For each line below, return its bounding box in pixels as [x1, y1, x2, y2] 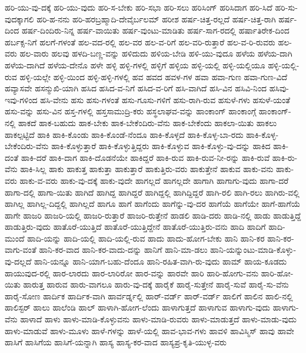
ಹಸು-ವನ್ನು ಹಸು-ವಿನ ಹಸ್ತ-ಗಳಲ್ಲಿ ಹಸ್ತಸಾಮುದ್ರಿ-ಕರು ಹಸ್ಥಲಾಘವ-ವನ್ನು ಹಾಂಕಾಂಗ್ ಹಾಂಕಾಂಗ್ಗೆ [5, 105, 256, 117]
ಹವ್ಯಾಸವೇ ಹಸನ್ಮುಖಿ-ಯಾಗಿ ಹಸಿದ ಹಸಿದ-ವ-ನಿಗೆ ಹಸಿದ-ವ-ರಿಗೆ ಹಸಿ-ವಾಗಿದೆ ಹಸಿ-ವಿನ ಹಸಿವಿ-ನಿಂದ [5, 82, 267, 94]
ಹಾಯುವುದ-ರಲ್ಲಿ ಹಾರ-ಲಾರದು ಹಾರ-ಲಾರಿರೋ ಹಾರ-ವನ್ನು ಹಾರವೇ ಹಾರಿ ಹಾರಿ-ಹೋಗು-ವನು [5, 266, 259, 279]
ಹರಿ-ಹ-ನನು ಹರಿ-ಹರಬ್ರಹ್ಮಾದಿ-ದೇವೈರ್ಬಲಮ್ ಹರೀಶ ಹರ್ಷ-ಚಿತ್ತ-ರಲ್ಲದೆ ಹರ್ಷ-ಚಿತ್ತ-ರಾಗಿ [36, 12, 276, 25]
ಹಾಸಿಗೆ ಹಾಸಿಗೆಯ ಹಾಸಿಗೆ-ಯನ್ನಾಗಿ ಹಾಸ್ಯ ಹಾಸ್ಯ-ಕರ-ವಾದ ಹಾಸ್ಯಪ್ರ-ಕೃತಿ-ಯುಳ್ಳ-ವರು [5, 336, 227, 348]
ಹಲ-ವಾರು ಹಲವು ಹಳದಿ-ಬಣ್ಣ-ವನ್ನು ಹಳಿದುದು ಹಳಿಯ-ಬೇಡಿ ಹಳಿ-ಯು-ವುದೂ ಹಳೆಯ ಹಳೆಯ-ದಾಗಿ [19, 47, 292, 60]
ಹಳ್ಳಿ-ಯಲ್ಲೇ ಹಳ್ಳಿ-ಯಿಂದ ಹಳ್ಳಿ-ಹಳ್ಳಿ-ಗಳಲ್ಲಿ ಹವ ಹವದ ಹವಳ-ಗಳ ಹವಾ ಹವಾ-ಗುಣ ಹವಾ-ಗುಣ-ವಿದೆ [19, 70, 288, 83]
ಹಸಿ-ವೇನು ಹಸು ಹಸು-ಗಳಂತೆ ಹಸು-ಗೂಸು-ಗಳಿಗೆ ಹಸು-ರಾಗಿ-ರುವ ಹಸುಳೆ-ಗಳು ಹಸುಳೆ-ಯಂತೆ [40, 93, 291, 105]
